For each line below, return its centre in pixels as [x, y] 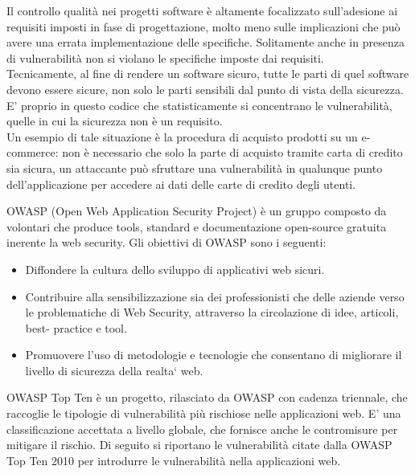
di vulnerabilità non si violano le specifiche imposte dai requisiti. [165, 57]
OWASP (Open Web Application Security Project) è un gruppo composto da [197, 211]
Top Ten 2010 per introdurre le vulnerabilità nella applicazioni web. [174, 460]
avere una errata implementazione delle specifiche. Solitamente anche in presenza [205, 42]
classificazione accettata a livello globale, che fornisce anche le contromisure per [202, 429]
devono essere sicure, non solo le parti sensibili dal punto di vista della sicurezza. [205, 89]
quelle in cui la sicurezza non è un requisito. [115, 121]
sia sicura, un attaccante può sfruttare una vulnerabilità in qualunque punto [195, 168]
